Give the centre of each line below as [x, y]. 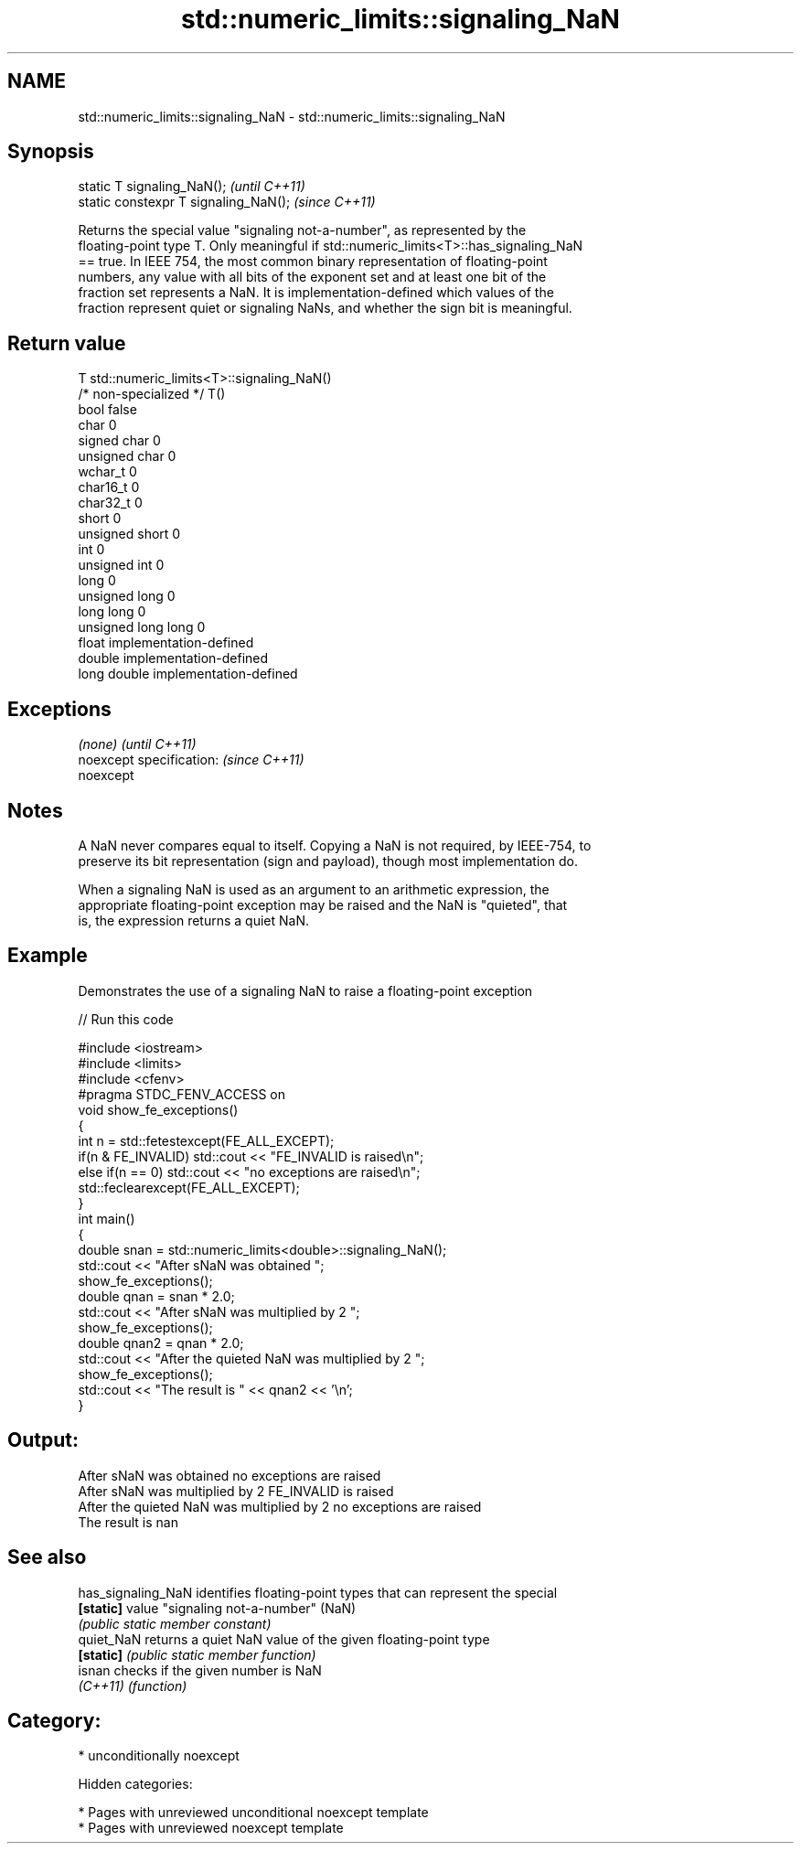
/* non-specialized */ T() [152, 394]
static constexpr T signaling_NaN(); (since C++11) [227, 202]
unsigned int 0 [121, 565]
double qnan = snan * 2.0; [156, 1296]
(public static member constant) [175, 1623]
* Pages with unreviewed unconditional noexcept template [253, 1813]
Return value [67, 343]
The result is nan [128, 1522]
